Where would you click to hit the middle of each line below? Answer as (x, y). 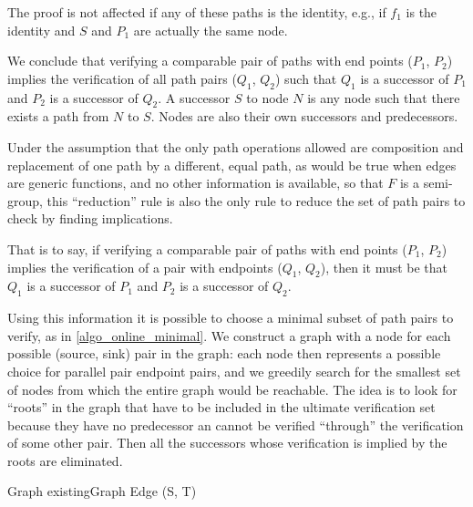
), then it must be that (384, 267)
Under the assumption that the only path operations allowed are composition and (236, 146)
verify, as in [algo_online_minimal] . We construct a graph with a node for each (229, 335)
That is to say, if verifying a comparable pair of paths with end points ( (207, 248)
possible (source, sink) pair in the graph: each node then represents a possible (224, 353)
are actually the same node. (211, 30)
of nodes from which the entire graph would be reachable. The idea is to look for (232, 389)
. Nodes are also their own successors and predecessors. (304, 116)
